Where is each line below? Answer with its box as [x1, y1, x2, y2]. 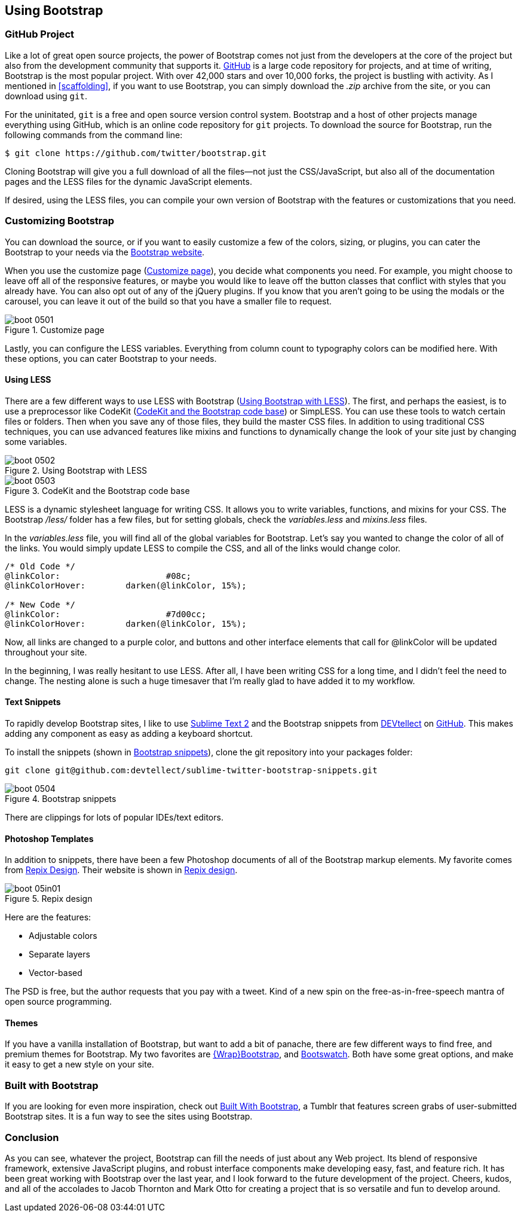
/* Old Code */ [5, 561, 76, 571]
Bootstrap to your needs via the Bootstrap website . [5, 246, 205, 257]
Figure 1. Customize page [5, 324, 105, 335]
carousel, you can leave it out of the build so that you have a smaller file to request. [5, 295, 332, 306]
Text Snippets [5, 697, 61, 707]
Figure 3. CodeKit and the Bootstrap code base [5, 485, 190, 496]
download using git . [5, 90, 87, 101]
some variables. [5, 436, 68, 447]
